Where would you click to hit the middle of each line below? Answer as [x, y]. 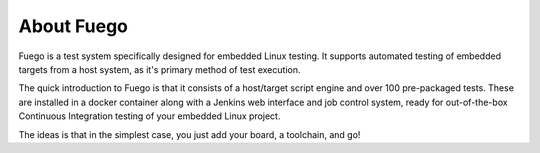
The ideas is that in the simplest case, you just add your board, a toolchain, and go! [189, 134]
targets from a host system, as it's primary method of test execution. [159, 69]
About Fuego [73, 26]
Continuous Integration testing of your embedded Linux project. [149, 116]
